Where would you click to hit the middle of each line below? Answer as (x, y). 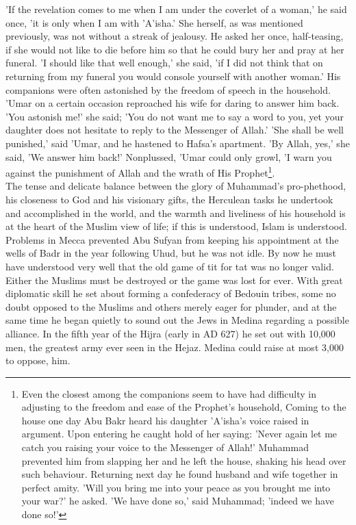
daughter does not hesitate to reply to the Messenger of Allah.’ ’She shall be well (175, 130)
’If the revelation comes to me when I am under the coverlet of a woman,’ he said (176, 9)
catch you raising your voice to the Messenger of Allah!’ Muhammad (165, 447)
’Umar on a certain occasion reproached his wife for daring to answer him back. (173, 103)
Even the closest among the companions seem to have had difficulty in (169, 393)
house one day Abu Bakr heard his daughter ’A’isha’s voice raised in (165, 420)
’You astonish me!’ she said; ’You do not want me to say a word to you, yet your (175, 116)
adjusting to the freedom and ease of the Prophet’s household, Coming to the (184, 407)
